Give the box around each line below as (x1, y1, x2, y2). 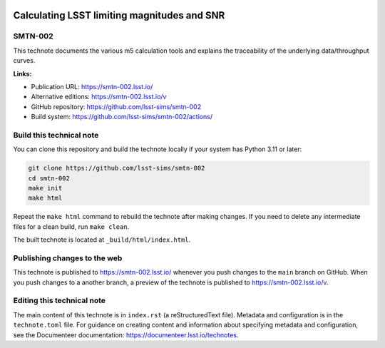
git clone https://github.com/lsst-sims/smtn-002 (28, 164, 205, 173)
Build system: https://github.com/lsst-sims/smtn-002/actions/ (31, 113, 213, 121)
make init (28, 184, 63, 193)
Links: (13, 69, 32, 78)
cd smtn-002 (28, 174, 71, 182)
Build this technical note (13, 130, 99, 140)
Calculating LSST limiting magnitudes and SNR (13, 9, 225, 21)
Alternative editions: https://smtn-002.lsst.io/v (31, 93, 167, 101)
